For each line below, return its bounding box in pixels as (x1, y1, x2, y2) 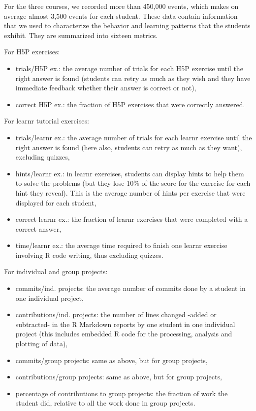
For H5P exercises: (4, 46, 60, 57)
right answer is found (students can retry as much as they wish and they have (15, 73, 251, 83)
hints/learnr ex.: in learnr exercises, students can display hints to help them (15, 168, 244, 178)
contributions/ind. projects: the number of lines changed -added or (15, 309, 217, 320)
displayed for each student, (15, 197, 96, 207)
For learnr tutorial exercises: (4, 116, 89, 126)
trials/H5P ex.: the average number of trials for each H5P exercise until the (15, 63, 243, 73)
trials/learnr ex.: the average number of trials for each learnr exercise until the (15, 132, 252, 142)
